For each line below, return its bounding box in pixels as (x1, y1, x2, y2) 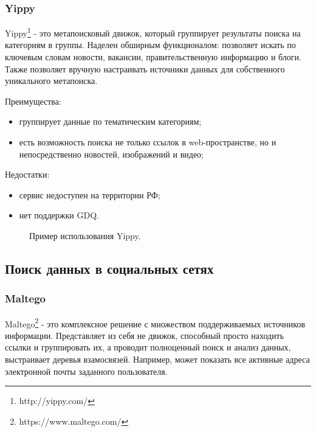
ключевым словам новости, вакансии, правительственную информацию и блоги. (5, 51, 301, 63)
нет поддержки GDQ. (19, 209, 99, 221)
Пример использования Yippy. (29, 229, 141, 242)
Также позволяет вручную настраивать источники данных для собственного (5, 62, 285, 75)
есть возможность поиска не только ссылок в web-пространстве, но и (19, 136, 276, 148)
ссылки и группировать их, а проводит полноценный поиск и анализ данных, (5, 341, 291, 354)
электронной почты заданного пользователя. (5, 364, 168, 377)
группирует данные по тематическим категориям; (19, 115, 202, 128)
